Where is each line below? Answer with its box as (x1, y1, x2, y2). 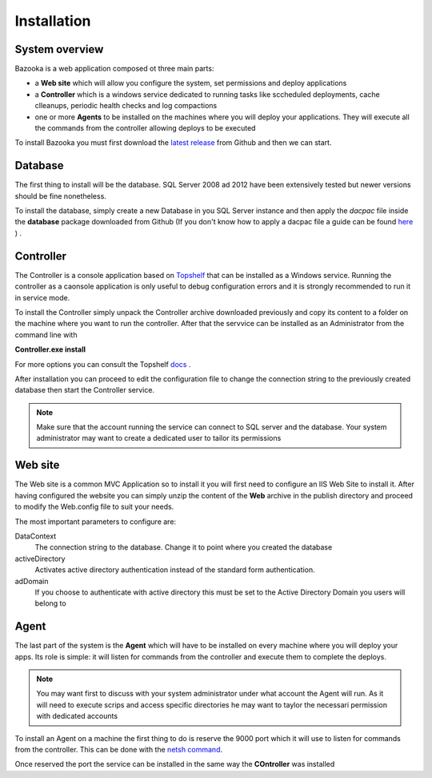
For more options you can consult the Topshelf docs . (14, 359, 191, 369)
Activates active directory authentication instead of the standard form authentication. (34, 565, 315, 574)
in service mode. (14, 292, 70, 302)
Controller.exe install (14, 345, 86, 354)
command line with (14, 329, 78, 340)
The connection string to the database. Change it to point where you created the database (34, 542, 333, 552)
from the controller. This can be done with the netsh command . (14, 744, 223, 754)
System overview (14, 42, 104, 56)
